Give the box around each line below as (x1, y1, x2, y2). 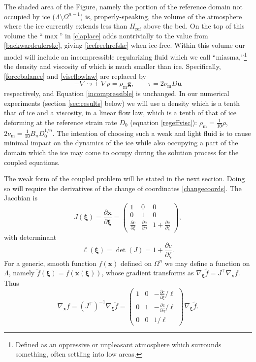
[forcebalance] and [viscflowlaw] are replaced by (4, 70, 146, 81)
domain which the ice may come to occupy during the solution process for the (4, 147, 239, 158)
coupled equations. (4, 157, 60, 167)
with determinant (4, 231, 57, 242)
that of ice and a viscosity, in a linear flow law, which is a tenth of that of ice (4, 107, 236, 118)
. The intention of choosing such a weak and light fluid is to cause (52, 128, 251, 138)
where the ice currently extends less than (4, 21, 128, 31)
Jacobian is (4, 193, 37, 203)
